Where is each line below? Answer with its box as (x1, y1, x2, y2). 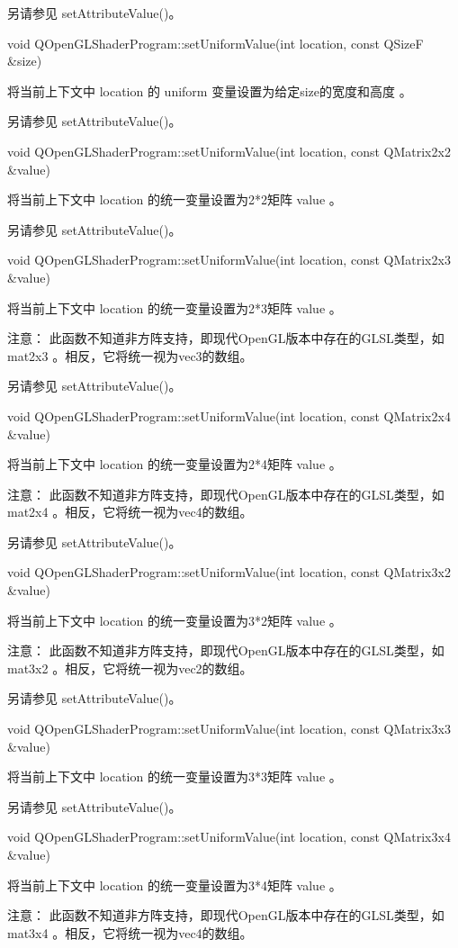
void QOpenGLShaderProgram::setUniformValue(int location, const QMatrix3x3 (7, 719, 451, 738)
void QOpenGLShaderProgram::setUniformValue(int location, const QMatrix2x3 (7, 250, 451, 269)
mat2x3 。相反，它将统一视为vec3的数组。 (7, 346, 253, 365)
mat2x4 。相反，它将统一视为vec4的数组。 (7, 502, 253, 521)
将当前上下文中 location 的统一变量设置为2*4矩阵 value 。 (7, 455, 342, 474)
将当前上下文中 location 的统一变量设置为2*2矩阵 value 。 (7, 190, 342, 209)
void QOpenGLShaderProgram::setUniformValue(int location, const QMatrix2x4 (7, 406, 451, 425)
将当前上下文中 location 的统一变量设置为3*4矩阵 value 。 (7, 875, 342, 894)
